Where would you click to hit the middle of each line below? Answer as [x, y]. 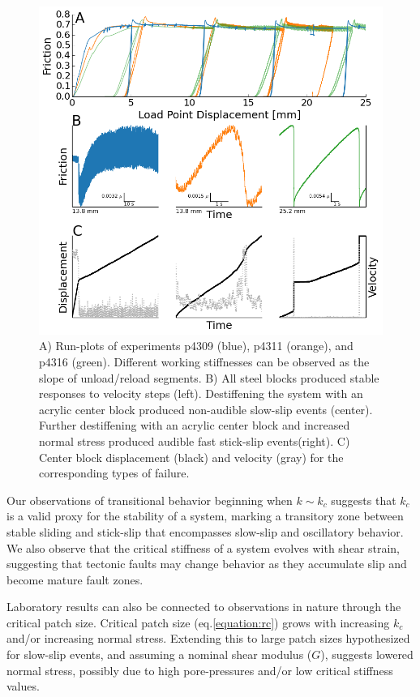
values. [23, 686]
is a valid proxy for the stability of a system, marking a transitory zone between [205, 516]
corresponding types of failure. [114, 473]
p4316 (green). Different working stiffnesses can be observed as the [204, 361]
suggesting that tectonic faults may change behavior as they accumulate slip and [207, 564]
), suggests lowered [367, 654]
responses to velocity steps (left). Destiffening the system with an [201, 393]
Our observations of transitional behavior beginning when [150, 500]
